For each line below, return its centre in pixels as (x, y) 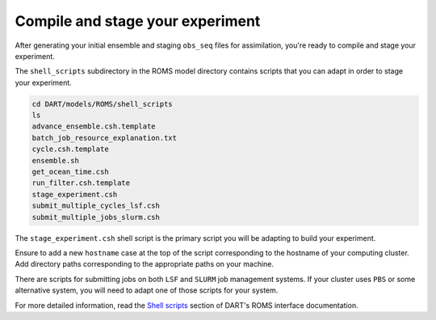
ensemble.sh (56, 160)
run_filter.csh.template (81, 183)
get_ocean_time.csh (70, 172)
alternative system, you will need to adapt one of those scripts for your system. (147, 290)
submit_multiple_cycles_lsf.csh (96, 206)
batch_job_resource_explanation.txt (105, 138)
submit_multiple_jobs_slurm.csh (96, 217)
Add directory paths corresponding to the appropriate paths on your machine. (145, 264)
